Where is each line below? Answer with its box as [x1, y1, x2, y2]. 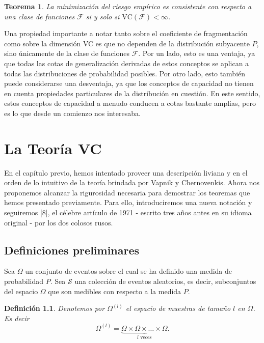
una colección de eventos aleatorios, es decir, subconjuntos [74, 276, 256, 287]
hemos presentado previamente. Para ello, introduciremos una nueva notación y [4, 197, 252, 208]
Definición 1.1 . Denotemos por [4, 303, 105, 313]
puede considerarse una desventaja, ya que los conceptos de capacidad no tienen [4, 78, 254, 89]
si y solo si [86, 11, 120, 21]
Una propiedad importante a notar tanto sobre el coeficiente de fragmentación [4, 28, 248, 39]
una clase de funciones [4, 11, 75, 21]
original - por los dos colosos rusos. [4, 217, 113, 227]
